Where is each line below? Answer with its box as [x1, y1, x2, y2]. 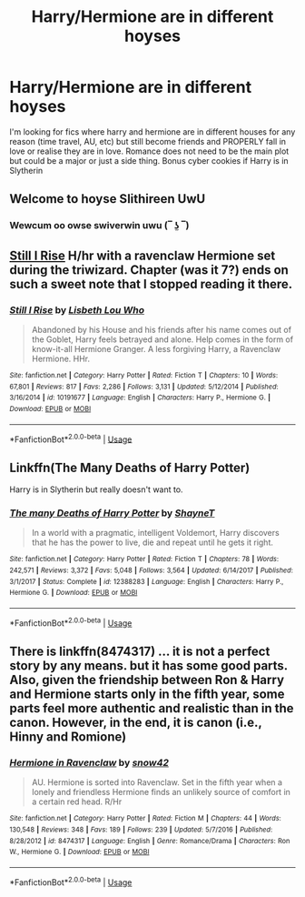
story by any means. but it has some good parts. [9, 658, 288, 673]
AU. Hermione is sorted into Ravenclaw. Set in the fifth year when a [31, 777, 283, 788]
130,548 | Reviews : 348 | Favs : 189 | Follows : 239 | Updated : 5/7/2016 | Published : [9, 825, 273, 834]
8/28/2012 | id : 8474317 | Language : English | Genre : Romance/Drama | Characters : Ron [9, 836, 290, 845]
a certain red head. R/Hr [31, 796, 123, 807]
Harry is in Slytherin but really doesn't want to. [9, 484, 183, 495]
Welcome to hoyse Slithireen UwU [9, 191, 206, 207]
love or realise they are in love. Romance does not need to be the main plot [9, 146, 290, 156]
